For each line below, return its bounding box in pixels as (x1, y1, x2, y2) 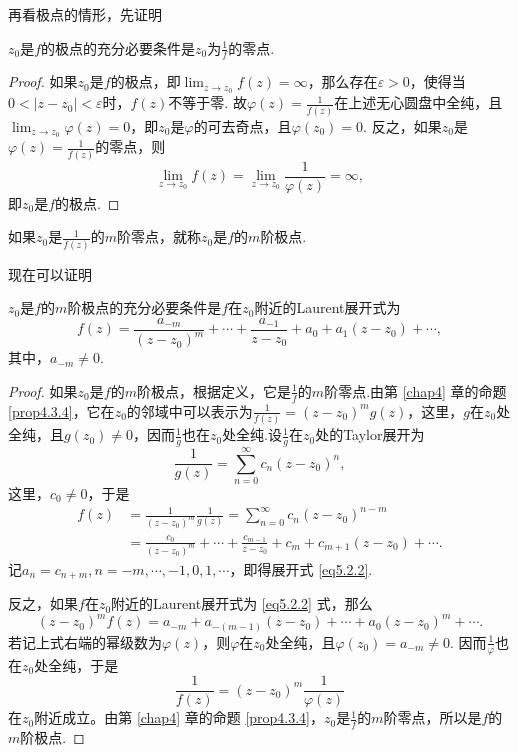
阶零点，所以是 (383, 707, 482, 728)
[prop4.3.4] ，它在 (8, 400, 115, 421)
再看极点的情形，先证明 (8, 4, 162, 24)
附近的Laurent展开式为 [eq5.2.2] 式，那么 (111, 593, 373, 614)
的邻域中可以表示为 (126, 400, 253, 421)
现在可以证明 (8, 263, 92, 284)
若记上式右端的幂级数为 (8, 631, 162, 652)
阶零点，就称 (117, 226, 201, 247)
